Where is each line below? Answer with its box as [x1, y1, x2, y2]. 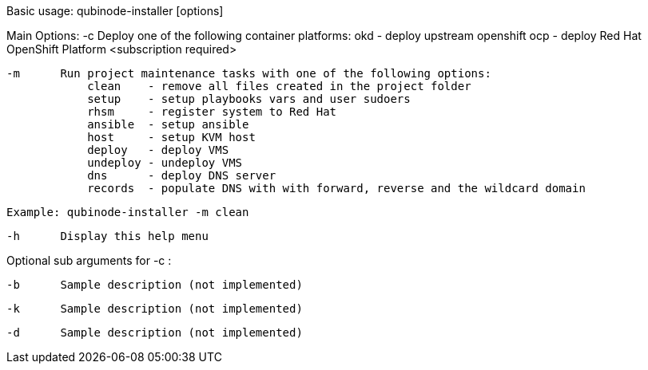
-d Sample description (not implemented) [6, 326, 303, 339]
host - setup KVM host [87, 131, 256, 144]
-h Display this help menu [6, 230, 209, 242]
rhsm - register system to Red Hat [87, 105, 337, 118]
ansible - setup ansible [87, 118, 249, 131]
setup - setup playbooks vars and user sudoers [87, 92, 411, 105]
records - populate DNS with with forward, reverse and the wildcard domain [87, 182, 586, 195]
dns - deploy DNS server [87, 169, 276, 182]
